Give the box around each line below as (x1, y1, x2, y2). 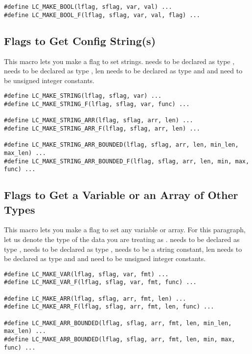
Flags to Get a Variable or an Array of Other (4, 187, 238, 202)
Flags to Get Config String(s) (4, 33, 156, 48)
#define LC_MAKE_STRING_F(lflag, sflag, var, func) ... (4, 100, 190, 108)
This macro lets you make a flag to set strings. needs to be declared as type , (4, 56, 235, 66)
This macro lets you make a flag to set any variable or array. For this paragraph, (4, 224, 246, 235)
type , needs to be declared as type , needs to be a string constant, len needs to (4, 243, 242, 254)
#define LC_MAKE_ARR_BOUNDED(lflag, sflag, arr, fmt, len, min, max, (4, 336, 235, 343)
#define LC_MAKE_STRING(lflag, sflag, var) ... (4, 92, 162, 100)
